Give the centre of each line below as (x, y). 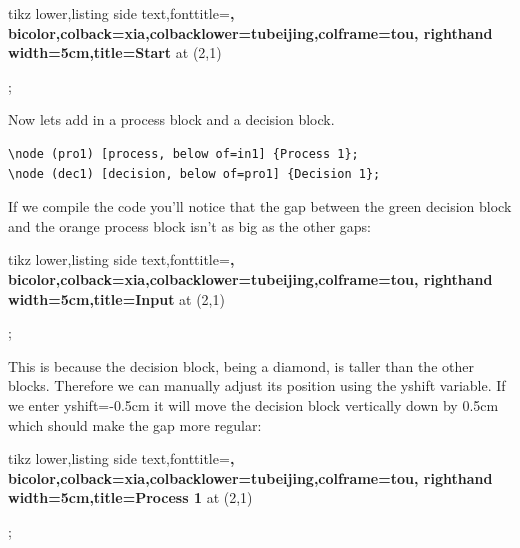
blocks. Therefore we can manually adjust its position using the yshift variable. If (257, 385)
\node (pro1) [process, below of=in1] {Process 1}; (183, 153)
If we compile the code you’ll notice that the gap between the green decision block (260, 206)
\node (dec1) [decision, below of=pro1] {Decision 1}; (194, 173)
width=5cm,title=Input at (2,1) (116, 298)
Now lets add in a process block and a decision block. (171, 119)
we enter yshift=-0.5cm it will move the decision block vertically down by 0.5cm (253, 404)
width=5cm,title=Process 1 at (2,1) (130, 497)
